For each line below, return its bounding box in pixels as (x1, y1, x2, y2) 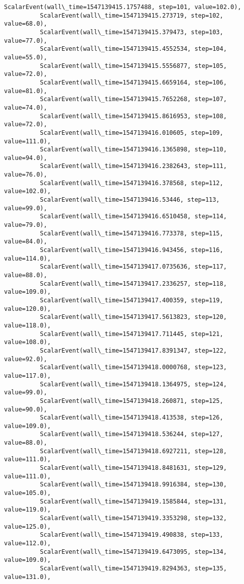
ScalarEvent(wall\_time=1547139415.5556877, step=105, (40, 62, 227, 69)
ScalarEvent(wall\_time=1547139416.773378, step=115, (40, 229, 223, 237)
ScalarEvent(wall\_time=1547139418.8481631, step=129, (40, 464, 227, 472)
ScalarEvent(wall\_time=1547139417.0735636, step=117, (40, 263, 227, 271)
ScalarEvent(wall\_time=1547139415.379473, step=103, (40, 28, 223, 36)
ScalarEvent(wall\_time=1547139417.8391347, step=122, (40, 347, 227, 354)
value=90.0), (4, 405, 47, 413)
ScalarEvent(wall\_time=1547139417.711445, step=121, (40, 330, 223, 338)
